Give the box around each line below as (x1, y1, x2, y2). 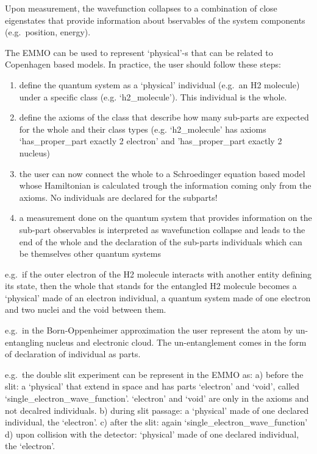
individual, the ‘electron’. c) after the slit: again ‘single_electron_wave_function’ (5, 416, 308, 428)
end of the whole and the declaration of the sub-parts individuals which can (19, 235, 302, 248)
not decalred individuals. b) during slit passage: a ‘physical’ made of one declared (5, 403, 309, 416)
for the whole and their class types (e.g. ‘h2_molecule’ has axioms (19, 122, 266, 135)
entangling (5, 335, 44, 348)
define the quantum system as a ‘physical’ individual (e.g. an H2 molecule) (19, 78, 300, 91)
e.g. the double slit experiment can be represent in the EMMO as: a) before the (5, 368, 304, 380)
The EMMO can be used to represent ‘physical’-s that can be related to (5, 46, 273, 58)
